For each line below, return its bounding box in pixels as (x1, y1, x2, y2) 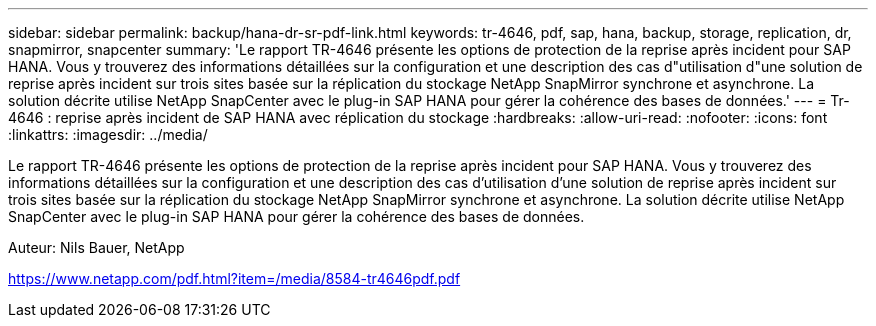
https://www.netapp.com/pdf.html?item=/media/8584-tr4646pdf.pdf (8, 270, 461, 287)
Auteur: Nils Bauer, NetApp (8, 239, 185, 256)
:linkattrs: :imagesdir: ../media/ (8, 126, 208, 143)
